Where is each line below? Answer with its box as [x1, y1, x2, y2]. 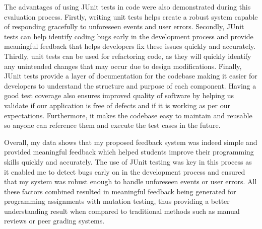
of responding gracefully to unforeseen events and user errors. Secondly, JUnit [4, 21, 244, 32]
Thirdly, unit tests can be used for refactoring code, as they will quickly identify [4, 50, 251, 61]
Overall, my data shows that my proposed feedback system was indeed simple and [4, 136, 257, 147]
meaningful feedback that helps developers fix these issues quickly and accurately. [4, 41, 256, 51]
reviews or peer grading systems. [4, 215, 105, 226]
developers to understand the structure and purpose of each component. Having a [4, 80, 256, 91]
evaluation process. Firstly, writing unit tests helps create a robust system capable [4, 11, 258, 22]
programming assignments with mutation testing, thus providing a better [4, 196, 230, 206]
